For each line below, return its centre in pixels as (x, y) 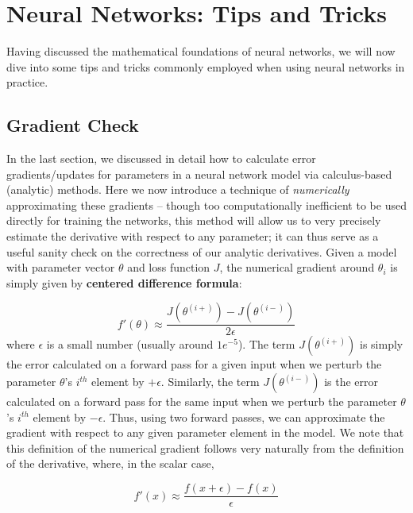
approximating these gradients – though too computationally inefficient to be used (206, 204)
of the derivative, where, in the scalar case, (110, 463)
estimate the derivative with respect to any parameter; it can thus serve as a (193, 236)
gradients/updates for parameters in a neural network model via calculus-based (199, 174)
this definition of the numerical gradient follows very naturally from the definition (205, 447)
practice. (27, 82)
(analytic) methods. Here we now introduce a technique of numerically (178, 189)
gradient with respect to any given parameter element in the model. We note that (205, 432)
